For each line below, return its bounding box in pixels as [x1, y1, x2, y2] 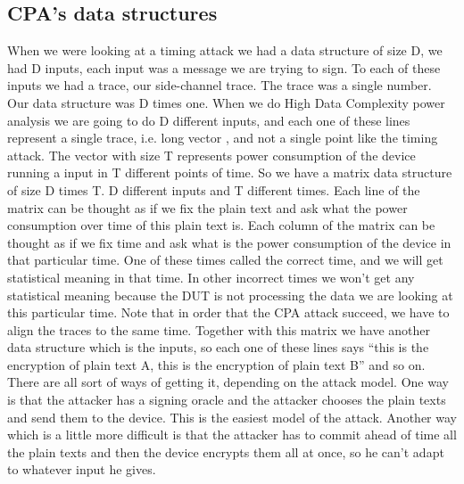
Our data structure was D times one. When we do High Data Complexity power [7, 93, 445, 111]
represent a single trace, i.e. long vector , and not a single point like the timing [7, 128, 438, 147]
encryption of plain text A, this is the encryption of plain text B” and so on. [7, 355, 426, 373]
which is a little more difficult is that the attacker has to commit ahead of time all [7, 425, 457, 444]
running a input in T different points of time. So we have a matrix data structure [7, 163, 452, 182]
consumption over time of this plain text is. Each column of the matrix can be [7, 216, 435, 234]
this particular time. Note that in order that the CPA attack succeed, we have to [7, 303, 450, 322]
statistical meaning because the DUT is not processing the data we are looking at [7, 285, 453, 304]
